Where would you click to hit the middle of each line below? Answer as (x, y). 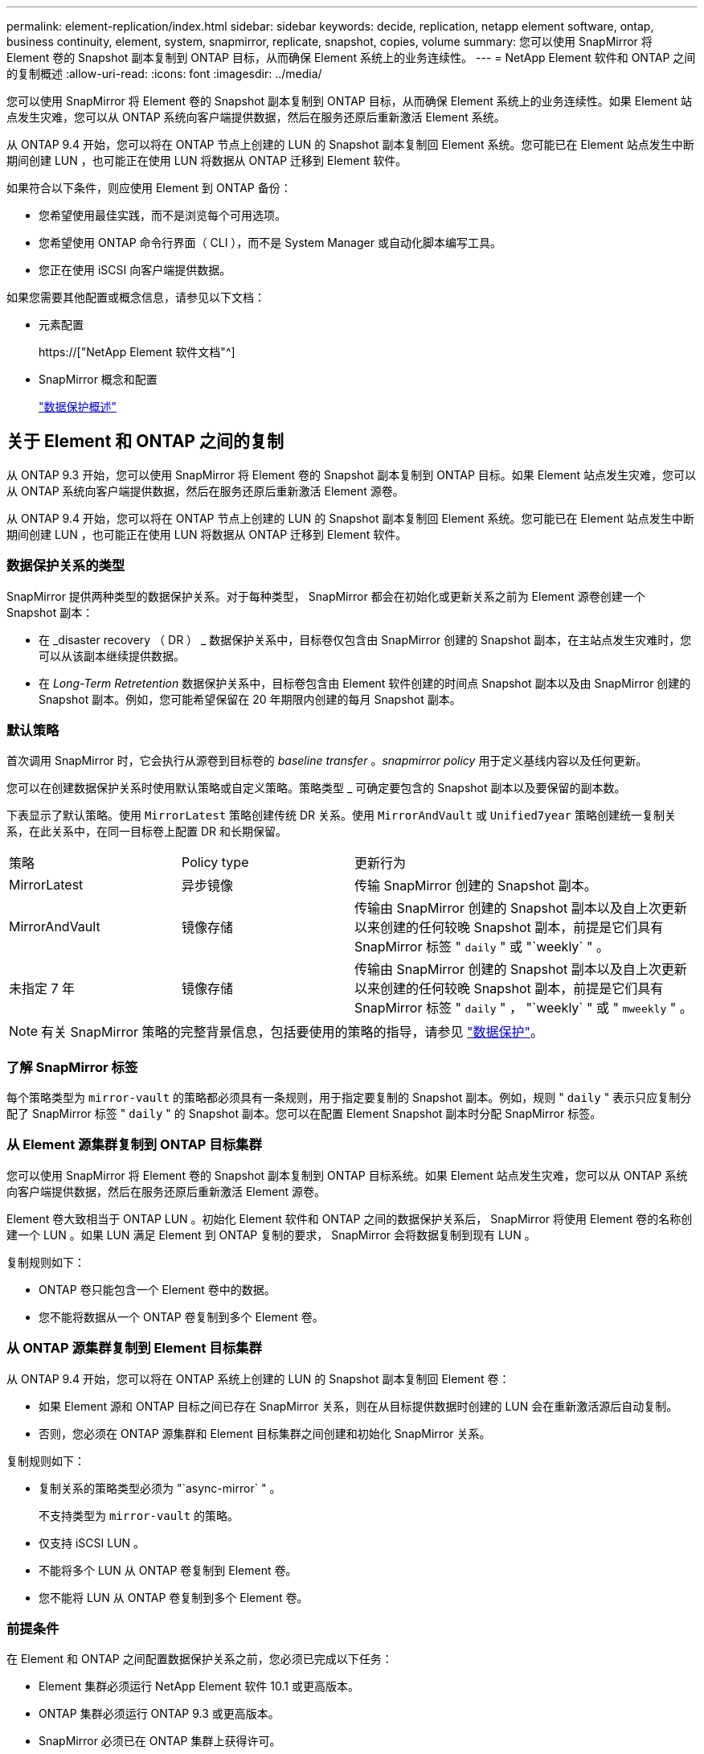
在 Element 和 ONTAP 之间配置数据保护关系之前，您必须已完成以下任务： (200, 1659)
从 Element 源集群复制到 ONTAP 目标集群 (134, 1145)
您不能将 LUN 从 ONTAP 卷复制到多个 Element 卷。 (174, 1597)
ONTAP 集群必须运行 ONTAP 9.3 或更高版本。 (159, 1714)
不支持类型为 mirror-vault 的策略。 (139, 1515)
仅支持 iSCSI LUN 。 (92, 1542)
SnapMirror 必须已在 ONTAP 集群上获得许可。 (160, 1741)
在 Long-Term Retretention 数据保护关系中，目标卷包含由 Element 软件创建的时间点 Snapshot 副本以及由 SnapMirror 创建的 (365, 683)
